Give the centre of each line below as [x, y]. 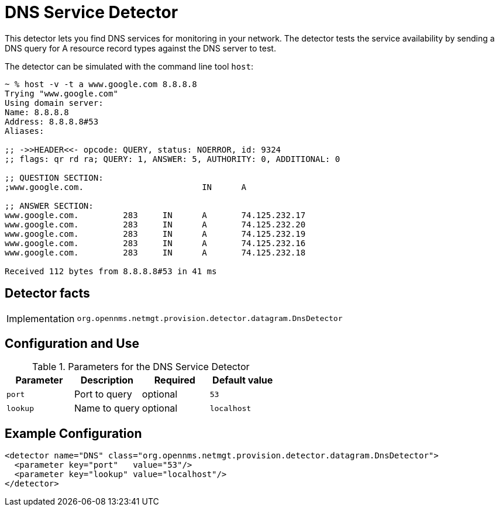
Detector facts [47, 294]
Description [107, 380]
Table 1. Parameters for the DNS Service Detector [141, 367]
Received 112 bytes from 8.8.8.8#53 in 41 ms [111, 271]
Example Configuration [73, 433]
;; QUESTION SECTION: [54, 177]
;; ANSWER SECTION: [49, 206]
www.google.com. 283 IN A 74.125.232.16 [155, 243]
